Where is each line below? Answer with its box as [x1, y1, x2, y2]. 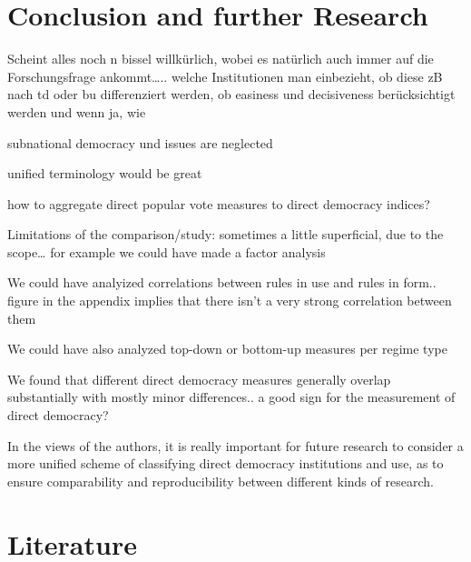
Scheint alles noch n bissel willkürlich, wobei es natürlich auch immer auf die [7, 49, 434, 68]
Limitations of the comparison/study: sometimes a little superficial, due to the [7, 225, 444, 244]
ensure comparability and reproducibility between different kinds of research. [7, 471, 434, 490]
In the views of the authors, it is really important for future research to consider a [7, 436, 464, 455]
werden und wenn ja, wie [7, 102, 146, 121]
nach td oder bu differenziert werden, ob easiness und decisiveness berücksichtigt [7, 85, 456, 104]
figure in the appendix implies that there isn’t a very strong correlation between [7, 291, 452, 310]
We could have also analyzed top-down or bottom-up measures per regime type [7, 339, 447, 358]
